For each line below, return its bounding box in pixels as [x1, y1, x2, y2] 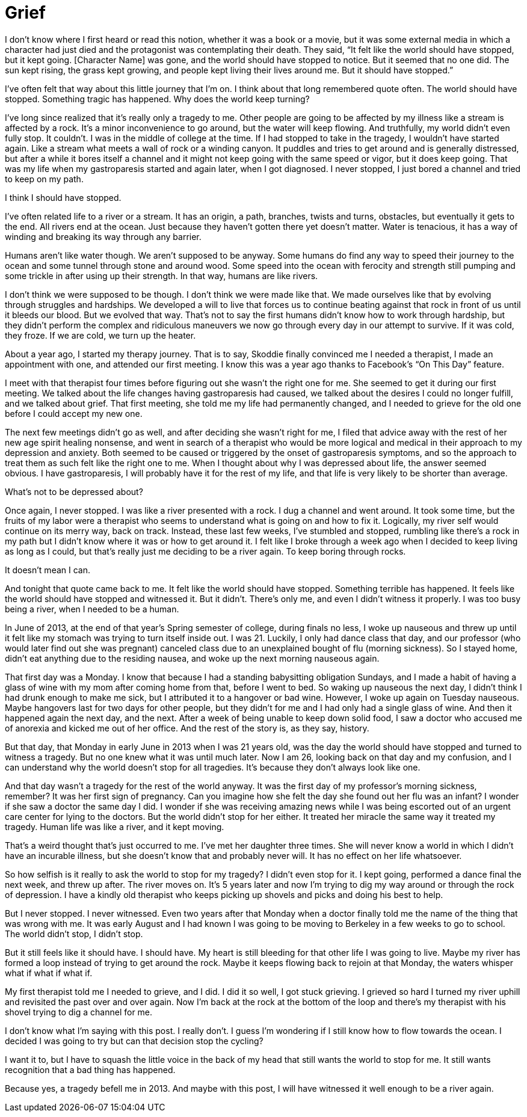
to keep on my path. [5, 173, 84, 184]
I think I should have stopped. [5, 192, 122, 203]
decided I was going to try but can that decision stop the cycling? [5, 1035, 263, 1046]
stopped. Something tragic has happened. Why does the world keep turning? [5, 93, 310, 104]
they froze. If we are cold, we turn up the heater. [5, 330, 196, 340]
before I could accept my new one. [5, 408, 143, 419]
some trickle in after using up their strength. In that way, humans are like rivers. [5, 270, 318, 281]
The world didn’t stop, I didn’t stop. [5, 928, 143, 939]
